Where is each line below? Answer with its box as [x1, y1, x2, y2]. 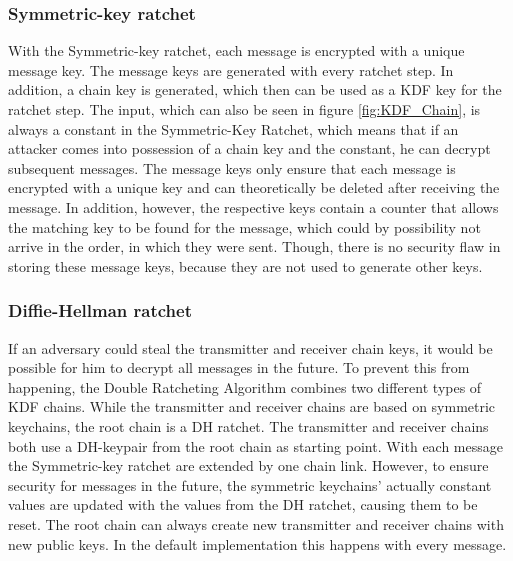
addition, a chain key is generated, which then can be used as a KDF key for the [8, 79, 502, 100]
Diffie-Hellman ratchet [8, 298, 192, 323]
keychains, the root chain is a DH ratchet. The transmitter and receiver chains [8, 415, 489, 436]
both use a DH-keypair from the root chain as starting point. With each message [8, 435, 503, 456]
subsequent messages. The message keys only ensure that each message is [8, 157, 456, 178]
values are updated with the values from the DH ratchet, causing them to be [8, 494, 478, 515]
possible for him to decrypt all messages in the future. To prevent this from [8, 357, 470, 378]
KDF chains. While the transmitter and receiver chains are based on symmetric [8, 396, 496, 417]
